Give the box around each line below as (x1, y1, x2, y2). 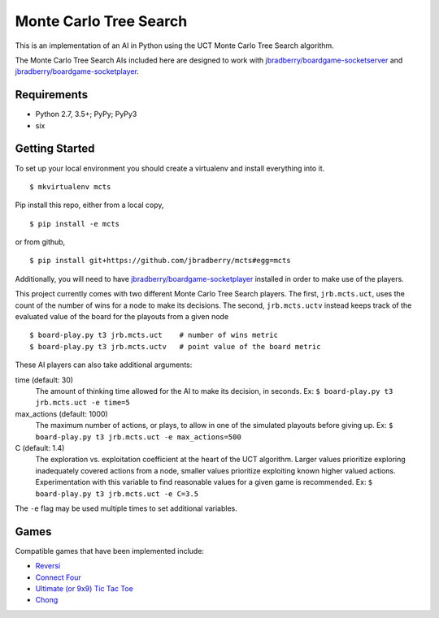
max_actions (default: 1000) (15, 408, 109, 418)
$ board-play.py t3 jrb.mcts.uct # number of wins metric (29, 331, 278, 340)
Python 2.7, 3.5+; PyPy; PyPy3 (35, 110, 137, 119)
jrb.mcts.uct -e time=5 (35, 398, 130, 408)
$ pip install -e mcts (29, 219, 120, 228)
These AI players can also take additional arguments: (15, 360, 193, 370)
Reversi (35, 561, 61, 571)
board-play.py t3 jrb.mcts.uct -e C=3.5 (35, 489, 199, 499)
